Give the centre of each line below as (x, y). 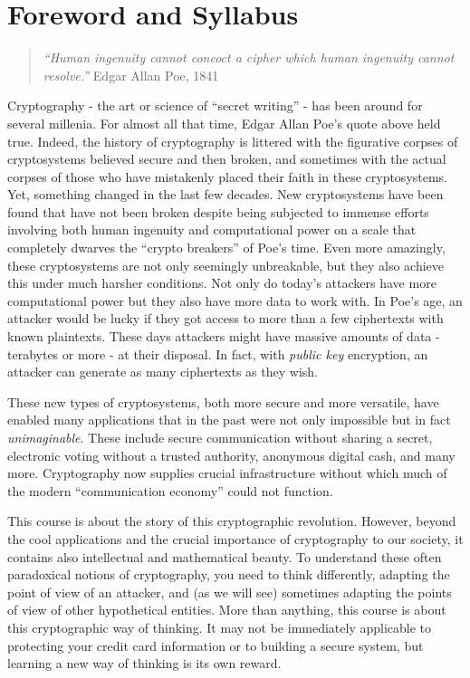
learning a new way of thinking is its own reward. (144, 663)
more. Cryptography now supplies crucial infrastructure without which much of (227, 473)
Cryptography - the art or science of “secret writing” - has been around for (215, 105)
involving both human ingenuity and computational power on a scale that (212, 229)
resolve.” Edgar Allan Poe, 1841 (131, 75)
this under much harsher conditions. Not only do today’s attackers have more (222, 283)
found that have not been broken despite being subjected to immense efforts (218, 211)
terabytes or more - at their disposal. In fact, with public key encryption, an (218, 353)
